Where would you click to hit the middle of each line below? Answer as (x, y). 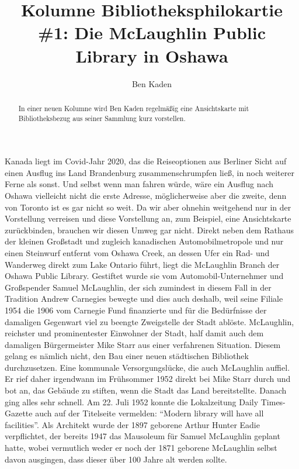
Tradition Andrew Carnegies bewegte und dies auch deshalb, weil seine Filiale (144, 299)
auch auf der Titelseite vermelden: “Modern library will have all (149, 413)
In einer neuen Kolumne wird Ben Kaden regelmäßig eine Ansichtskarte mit (134, 108)
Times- (273, 401)
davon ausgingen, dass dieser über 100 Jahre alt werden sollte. (116, 459)
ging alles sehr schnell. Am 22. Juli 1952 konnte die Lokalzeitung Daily (132, 401)
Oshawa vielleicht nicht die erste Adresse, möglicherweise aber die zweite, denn (146, 195)
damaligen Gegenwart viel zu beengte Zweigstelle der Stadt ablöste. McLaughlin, (149, 321)
